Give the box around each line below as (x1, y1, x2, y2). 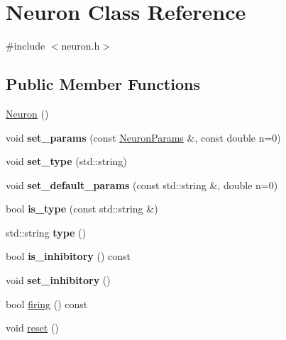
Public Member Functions (6, 73, 200, 95)
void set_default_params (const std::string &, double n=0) (6, 177, 278, 192)
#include (6, 38, 45, 53)
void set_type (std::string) (6, 154, 127, 169)
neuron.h (61, 38, 100, 53)
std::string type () (6, 225, 86, 239)
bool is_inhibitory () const (6, 249, 131, 263)
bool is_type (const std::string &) (6, 201, 158, 216)
